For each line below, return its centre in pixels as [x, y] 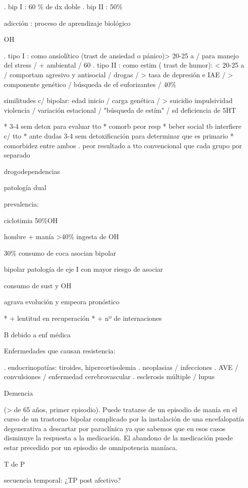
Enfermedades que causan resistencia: [60, 351]
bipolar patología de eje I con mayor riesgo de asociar [84, 269]
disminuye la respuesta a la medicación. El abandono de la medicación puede [118, 438]
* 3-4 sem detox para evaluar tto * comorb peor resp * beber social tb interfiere [123, 126]
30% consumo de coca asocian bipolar [60, 253]
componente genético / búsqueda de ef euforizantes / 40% [90, 84]
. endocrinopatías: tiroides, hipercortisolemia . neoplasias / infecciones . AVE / [121, 367]
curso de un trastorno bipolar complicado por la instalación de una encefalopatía [124, 419]
